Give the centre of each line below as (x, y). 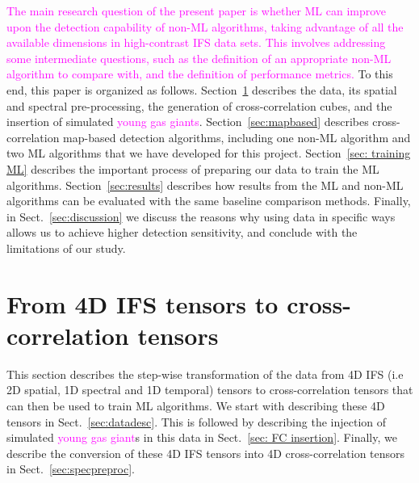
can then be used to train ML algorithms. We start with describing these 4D (196, 405)
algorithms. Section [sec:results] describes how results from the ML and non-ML (205, 185)
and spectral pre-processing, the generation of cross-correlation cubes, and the (199, 105)
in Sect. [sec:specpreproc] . (71, 469)
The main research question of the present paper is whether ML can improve (197, 10)
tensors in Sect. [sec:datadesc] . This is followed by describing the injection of (197, 421)
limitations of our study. (66, 248)
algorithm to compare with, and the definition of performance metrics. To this (200, 74)
